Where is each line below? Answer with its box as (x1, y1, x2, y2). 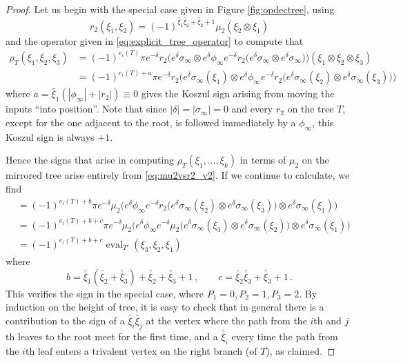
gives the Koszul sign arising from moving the (141, 86, 335, 101)
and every (231, 101, 273, 116)
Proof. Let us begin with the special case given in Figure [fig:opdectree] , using (6, 2, 335, 16)
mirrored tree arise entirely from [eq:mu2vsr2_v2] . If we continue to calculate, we (6, 168, 350, 182)
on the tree (287, 101, 334, 116)
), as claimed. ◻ (266, 343, 335, 357)
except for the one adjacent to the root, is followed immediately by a (6, 115, 296, 129)
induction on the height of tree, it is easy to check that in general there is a (6, 300, 324, 314)
